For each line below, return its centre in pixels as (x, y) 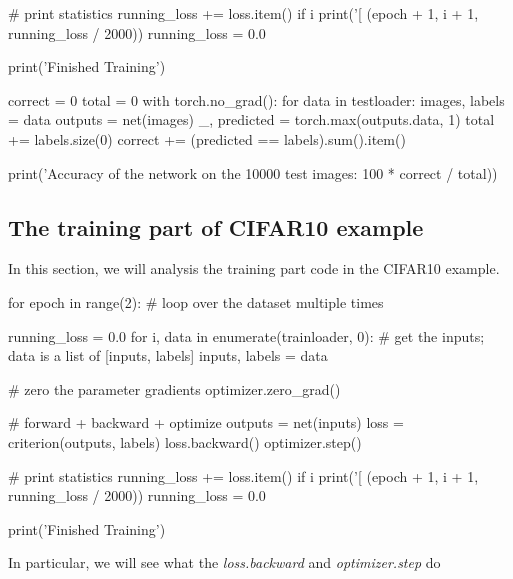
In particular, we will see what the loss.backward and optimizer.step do (224, 562)
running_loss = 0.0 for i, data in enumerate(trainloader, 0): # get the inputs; (246, 335)
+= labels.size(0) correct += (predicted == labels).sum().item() (207, 138)
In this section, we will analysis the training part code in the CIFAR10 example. (254, 268)
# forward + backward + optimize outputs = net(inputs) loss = (206, 422)
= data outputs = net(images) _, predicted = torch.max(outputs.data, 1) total (251, 119)
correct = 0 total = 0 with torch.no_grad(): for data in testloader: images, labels (256, 99)
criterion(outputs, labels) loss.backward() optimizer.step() (185, 441)
